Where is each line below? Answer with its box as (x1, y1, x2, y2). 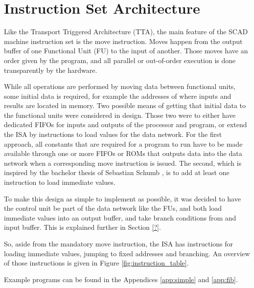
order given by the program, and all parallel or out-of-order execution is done (4, 55, 236, 65)
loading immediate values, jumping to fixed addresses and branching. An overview (4, 248, 250, 258)
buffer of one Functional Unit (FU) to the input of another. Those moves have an (4, 45, 248, 56)
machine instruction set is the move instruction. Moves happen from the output (4, 36, 243, 46)
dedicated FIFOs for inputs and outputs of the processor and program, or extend (4, 119, 247, 130)
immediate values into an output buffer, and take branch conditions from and (4, 212, 236, 222)
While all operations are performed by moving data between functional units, (4, 81, 236, 91)
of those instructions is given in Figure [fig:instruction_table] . (4, 258, 189, 268)
